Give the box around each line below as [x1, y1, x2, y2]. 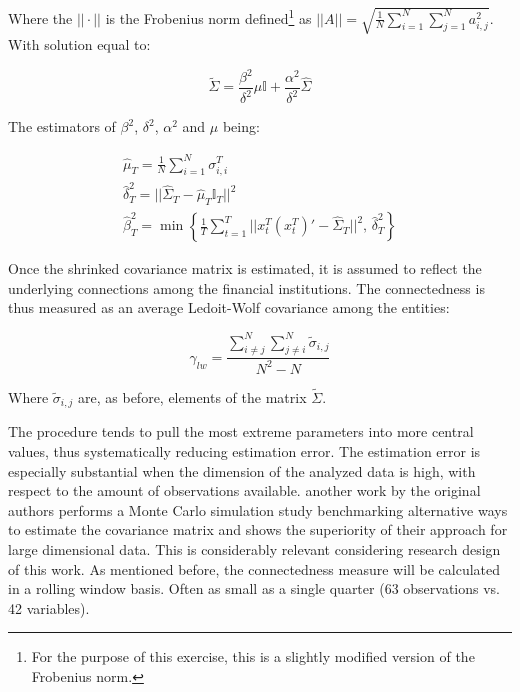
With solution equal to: [8, 33, 151, 54]
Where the [8, 7, 73, 28]
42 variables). [8, 597, 90, 618]
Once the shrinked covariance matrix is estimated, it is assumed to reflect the [8, 258, 482, 279]
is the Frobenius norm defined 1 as [105, 5, 312, 28]
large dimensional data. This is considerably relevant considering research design [8, 538, 501, 559]
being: [222, 116, 260, 137]
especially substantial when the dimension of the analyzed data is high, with [8, 460, 476, 481]
